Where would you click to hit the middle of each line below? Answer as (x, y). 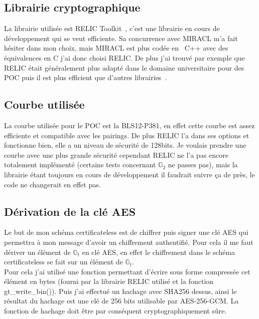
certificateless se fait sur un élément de (63, 262)
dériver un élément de (37, 252)
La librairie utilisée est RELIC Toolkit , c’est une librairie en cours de (112, 28)
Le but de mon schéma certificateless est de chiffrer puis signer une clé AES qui (126, 232)
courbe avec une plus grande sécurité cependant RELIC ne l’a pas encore (116, 154)
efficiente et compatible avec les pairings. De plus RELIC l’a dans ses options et (127, 135)
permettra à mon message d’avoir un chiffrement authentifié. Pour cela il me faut (129, 242)
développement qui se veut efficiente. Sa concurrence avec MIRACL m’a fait (121, 38)
